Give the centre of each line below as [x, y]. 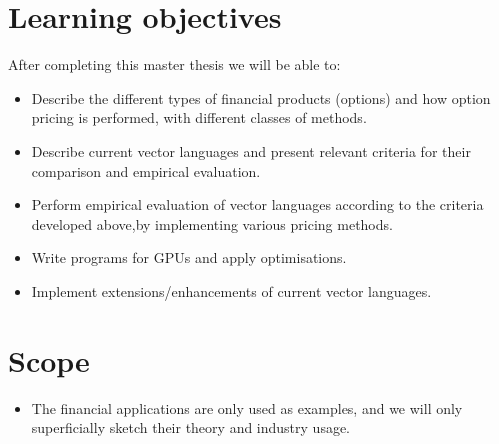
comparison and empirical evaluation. [146, 170]
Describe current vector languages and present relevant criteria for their [251, 150]
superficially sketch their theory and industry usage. [191, 427]
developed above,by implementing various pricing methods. [212, 223]
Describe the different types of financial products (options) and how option [261, 97]
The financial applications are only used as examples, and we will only [247, 407]
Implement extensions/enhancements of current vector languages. [231, 290]
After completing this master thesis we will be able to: [174, 64]
